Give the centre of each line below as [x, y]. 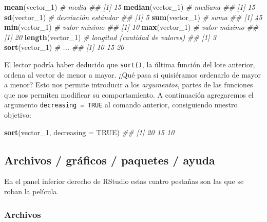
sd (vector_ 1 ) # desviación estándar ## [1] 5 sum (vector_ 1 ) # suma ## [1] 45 [133, 17]
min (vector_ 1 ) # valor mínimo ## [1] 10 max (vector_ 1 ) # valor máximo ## [131, 27]
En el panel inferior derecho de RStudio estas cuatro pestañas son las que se [124, 181]
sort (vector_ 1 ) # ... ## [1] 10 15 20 [64, 47]
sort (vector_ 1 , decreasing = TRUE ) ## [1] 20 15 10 [89, 132]
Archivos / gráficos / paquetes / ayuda [110, 160]
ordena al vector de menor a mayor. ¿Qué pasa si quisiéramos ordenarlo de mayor [132, 74]
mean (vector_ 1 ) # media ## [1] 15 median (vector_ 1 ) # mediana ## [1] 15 [130, 7]
